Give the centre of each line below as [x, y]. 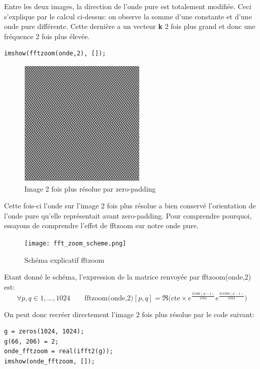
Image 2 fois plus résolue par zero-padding [90, 188]
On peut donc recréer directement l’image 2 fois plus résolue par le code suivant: [129, 314]
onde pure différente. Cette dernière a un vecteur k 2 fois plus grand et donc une [130, 26]
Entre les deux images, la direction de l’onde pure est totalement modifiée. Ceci [128, 6]
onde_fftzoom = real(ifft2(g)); [59, 351]
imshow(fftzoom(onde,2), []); [55, 54]
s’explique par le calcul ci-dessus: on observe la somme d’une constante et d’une [128, 16]
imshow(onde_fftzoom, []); [50, 362]
